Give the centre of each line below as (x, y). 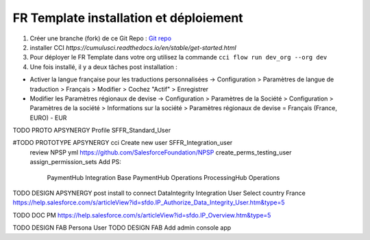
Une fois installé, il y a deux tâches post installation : (104, 67)
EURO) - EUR (48, 118)
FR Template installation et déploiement (128, 18)
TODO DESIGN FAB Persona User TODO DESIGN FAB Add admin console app (122, 228)
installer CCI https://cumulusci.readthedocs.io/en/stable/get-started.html (133, 47)
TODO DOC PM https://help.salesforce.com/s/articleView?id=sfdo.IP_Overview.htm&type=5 (142, 215)
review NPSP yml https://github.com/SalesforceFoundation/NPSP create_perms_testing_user (161, 152)
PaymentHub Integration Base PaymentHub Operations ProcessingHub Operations (163, 177)
